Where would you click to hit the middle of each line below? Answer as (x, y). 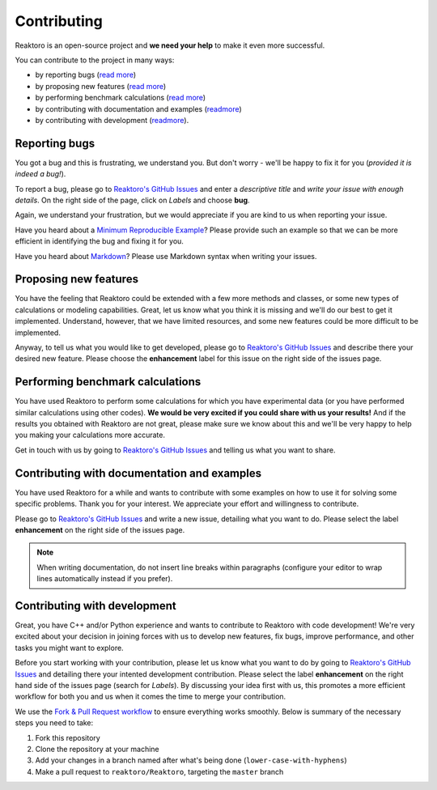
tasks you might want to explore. (70, 648)
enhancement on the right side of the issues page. (100, 529)
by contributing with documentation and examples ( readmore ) (138, 108)
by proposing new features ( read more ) (101, 86)
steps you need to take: (54, 723)
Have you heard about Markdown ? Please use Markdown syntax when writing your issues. (166, 256)
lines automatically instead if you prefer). (105, 579)
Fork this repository (68, 737)
